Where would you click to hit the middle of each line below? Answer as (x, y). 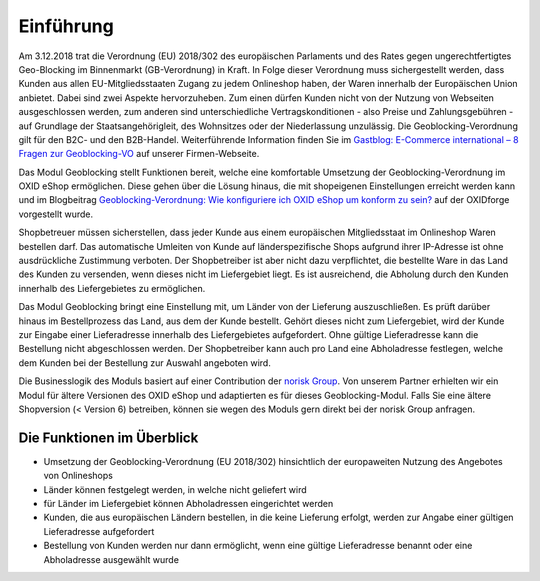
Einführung (66, 26)
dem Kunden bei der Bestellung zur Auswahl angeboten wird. (145, 362)
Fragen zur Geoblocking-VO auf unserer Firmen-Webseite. (139, 154)
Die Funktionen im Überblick (108, 437)
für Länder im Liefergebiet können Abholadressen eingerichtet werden (188, 503)
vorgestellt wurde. (56, 214)
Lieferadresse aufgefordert (99, 531)
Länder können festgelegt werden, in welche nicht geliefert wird (175, 489)
